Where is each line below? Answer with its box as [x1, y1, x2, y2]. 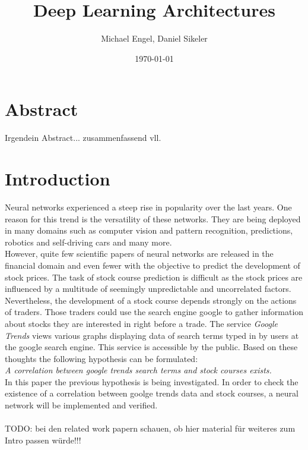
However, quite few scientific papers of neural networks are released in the [5, 247, 274, 260]
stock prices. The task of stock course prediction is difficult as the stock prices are [5, 270, 303, 283]
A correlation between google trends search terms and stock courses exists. [5, 364, 272, 376]
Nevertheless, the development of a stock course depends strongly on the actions [5, 294, 297, 306]
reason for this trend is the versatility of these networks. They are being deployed [5, 212, 301, 225]
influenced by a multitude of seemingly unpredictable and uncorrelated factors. [5, 282, 291, 295]
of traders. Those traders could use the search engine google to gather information [5, 306, 304, 318]
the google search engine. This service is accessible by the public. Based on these [5, 341, 298, 353]
